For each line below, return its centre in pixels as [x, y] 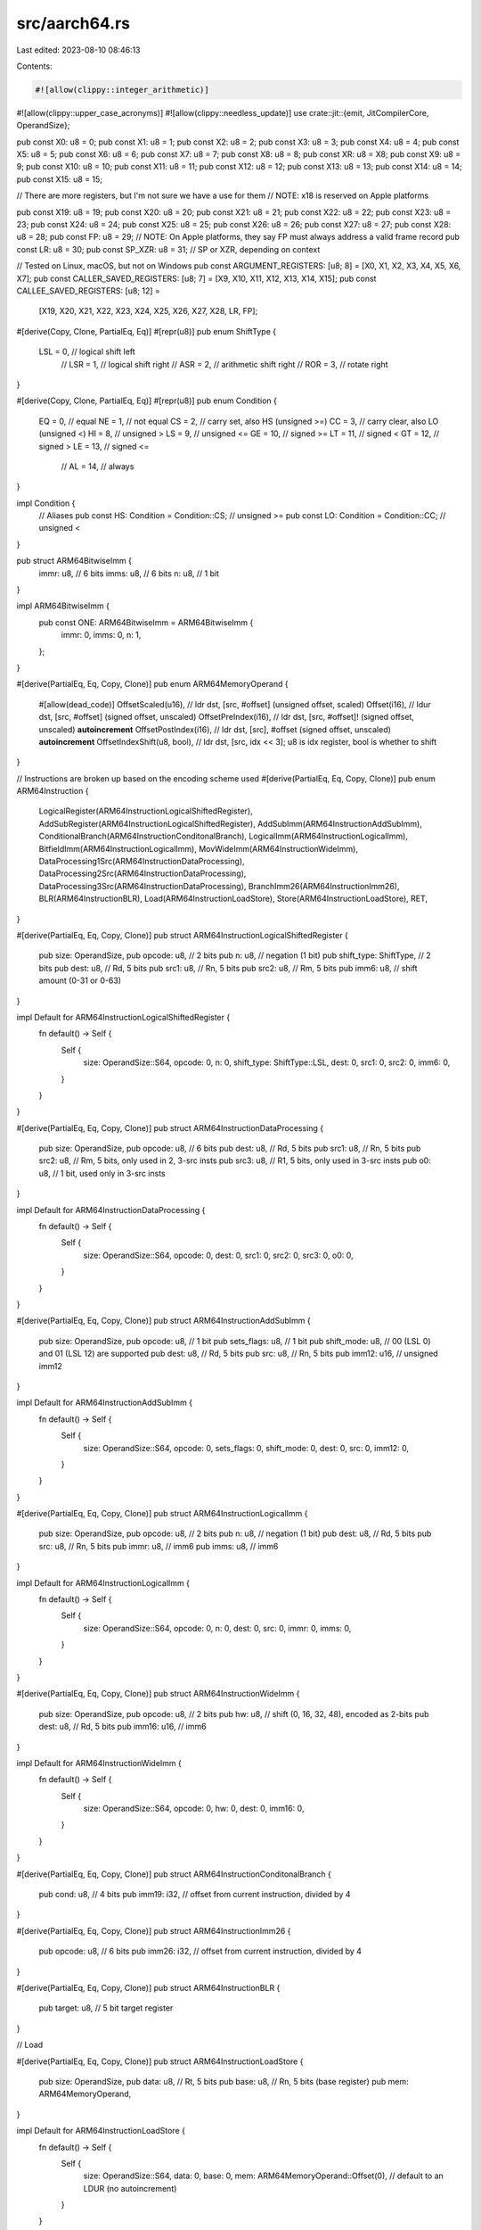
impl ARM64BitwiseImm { [63, 606]
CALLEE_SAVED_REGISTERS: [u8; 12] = [88, 291]
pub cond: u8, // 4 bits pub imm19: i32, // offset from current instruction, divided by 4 [195, 1895]
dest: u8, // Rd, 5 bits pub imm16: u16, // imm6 [122, 1727]
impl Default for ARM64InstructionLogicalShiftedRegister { [123, 1017]
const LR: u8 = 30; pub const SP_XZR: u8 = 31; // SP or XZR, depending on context [168, 249]
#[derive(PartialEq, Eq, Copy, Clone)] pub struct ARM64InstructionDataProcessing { [170, 1127]
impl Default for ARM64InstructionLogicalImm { [103, 1582]
